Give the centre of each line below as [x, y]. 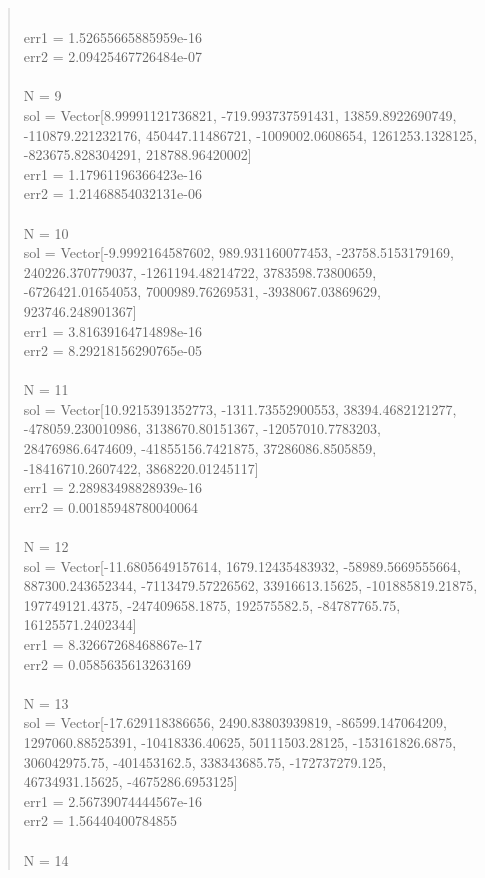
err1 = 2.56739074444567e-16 [112, 800]
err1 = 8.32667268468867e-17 [112, 644]
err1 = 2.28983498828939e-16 [112, 487]
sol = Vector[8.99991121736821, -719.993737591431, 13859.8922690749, [240, 114]
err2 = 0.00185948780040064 [111, 506]
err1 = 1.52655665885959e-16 [112, 36]
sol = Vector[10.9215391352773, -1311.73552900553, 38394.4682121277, [240, 408]
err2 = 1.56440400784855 [100, 820]
